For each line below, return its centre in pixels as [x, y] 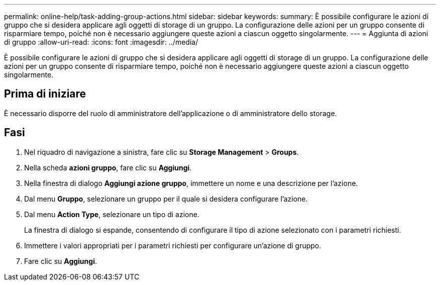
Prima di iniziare [45, 94]
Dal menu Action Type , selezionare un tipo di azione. [112, 214]
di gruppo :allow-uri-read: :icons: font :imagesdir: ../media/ [101, 42]
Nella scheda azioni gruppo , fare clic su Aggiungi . [108, 167]
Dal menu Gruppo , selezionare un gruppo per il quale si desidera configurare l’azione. [166, 199]
